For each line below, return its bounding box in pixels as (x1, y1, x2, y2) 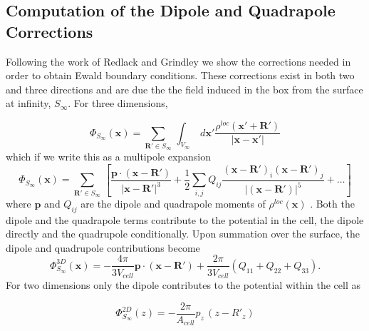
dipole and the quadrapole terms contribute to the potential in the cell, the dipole (6, 212, 364, 227)
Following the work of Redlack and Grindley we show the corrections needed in (6, 54, 351, 68)
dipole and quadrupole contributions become (6, 240, 200, 255)
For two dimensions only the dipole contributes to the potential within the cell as (6, 277, 360, 292)
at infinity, (6, 96, 51, 111)
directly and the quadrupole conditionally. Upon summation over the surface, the (6, 226, 360, 241)
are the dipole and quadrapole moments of (80, 195, 266, 210)
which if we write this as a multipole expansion (6, 149, 212, 164)
